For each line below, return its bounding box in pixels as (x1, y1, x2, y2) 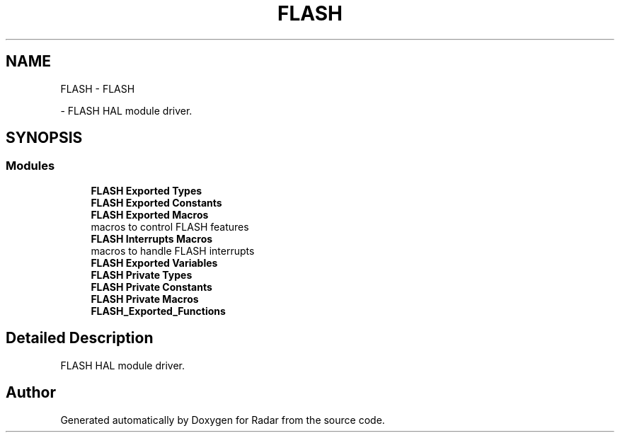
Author (6, 384, 56, 402)
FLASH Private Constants (91, 280, 212, 293)
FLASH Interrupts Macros (91, 232, 213, 245)
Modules (6, 159, 55, 173)
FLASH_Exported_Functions (91, 304, 226, 317)
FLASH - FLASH (60, 82, 135, 95)
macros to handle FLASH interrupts (91, 244, 255, 257)
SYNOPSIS (6, 129, 83, 147)
